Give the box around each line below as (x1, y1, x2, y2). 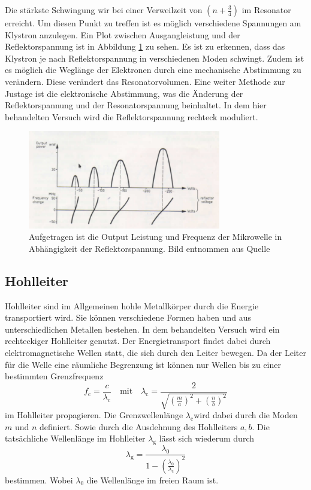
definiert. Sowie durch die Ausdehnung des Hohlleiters (40, 420, 238, 433)
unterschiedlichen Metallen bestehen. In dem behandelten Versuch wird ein (5, 322, 280, 335)
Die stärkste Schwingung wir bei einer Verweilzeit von (5, 4, 203, 16)
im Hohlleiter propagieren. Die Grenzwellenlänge (5, 409, 183, 421)
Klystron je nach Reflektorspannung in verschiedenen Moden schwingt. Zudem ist (5, 51, 304, 64)
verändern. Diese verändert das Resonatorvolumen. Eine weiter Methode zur (5, 75, 285, 87)
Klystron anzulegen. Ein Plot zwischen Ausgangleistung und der (5, 28, 240, 41)
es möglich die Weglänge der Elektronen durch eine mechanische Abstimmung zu (5, 63, 301, 76)
